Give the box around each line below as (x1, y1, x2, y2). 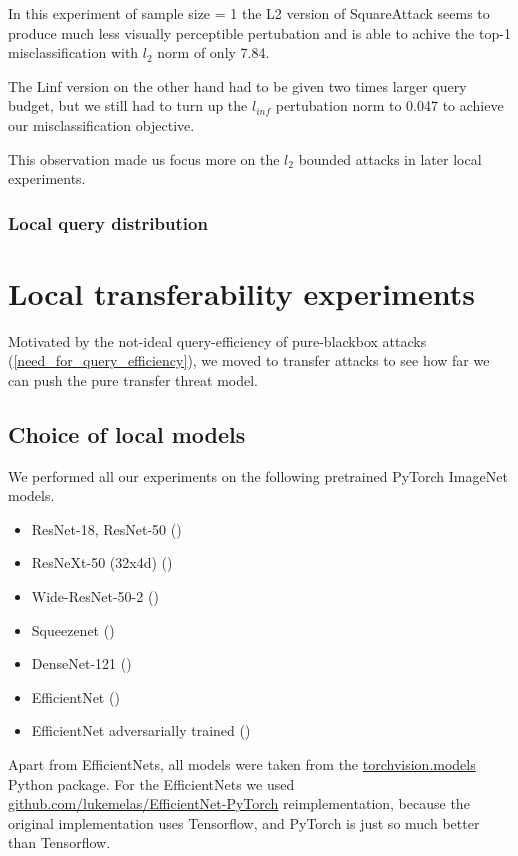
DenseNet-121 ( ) (31, 653, 132, 674)
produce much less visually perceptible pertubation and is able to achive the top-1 (8, 22, 511, 43)
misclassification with (8, 42, 139, 63)
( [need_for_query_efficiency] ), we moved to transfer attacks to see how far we (8, 350, 490, 371)
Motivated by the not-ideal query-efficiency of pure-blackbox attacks (8, 330, 427, 351)
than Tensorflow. (8, 832, 111, 853)
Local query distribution (8, 210, 208, 235)
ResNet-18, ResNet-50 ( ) (31, 518, 182, 539)
